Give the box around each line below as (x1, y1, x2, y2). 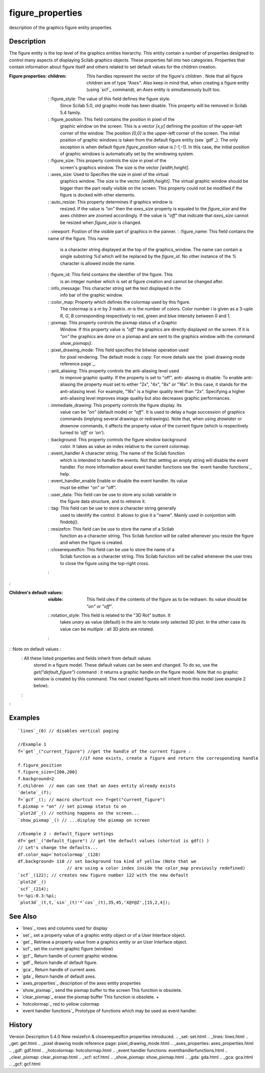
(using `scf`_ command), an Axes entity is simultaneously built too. (86, 86, 221, 93)
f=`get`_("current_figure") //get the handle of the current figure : (18, 748, 191, 754)
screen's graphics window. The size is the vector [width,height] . (60, 165, 190, 170)
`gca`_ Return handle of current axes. (21, 966, 97, 972)
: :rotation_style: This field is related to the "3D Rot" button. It (48, 612, 171, 618)
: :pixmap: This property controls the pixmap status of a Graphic (48, 319, 178, 325)
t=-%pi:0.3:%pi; (18, 893, 57, 899)
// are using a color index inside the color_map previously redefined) (67, 865, 245, 871)
